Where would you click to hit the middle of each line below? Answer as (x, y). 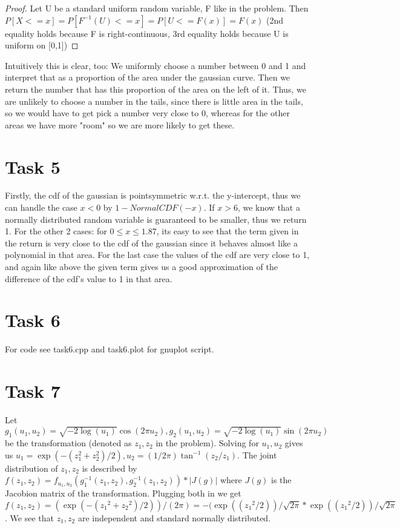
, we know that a (269, 207)
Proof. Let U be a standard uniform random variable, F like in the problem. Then (157, 8)
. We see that (29, 518)
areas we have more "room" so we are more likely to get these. (120, 124)
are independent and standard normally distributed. (174, 518)
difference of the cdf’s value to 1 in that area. (89, 278)
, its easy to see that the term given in (228, 231)
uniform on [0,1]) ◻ (42, 45)
